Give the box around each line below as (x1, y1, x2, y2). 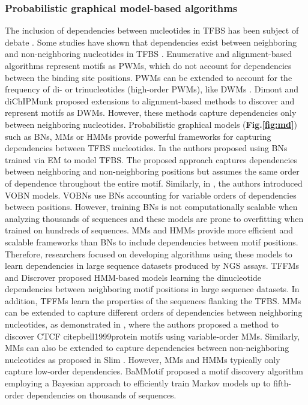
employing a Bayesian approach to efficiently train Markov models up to (5, 377, 271, 389)
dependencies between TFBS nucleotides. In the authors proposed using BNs (5, 142, 288, 154)
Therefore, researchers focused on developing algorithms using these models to (5, 247, 292, 260)
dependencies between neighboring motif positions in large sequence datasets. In (5, 283, 300, 295)
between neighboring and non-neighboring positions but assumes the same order (5, 165, 300, 178)
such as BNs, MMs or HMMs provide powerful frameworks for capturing (5, 130, 271, 142)
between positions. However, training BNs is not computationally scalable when (5, 200, 298, 213)
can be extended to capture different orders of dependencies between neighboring (5, 306, 303, 319)
